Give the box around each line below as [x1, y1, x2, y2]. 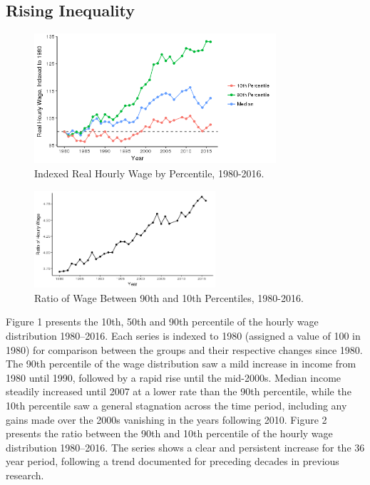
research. [6, 467, 44, 482]
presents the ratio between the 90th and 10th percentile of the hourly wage [6, 426, 333, 441]
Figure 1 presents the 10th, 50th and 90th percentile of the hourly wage [6, 314, 319, 329]
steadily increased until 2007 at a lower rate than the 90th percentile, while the [6, 384, 351, 399]
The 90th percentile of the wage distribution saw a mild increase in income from [6, 356, 356, 371]
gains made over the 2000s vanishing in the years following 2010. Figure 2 [6, 412, 327, 427]
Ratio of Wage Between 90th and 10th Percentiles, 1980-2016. [34, 290, 304, 305]
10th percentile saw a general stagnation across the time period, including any [6, 397, 347, 412]
